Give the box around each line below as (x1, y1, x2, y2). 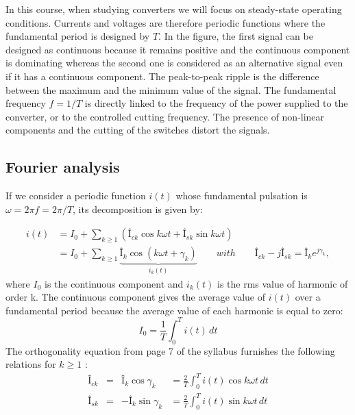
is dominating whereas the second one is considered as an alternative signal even (5, 55, 343, 70)
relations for (5, 357, 56, 371)
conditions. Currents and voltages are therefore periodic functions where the (5, 15, 326, 29)
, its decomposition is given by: (73, 201, 203, 216)
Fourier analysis (5, 156, 120, 177)
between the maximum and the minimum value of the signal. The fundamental (5, 82, 336, 97)
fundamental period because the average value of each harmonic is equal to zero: (5, 303, 343, 317)
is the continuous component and (45, 276, 184, 290)
